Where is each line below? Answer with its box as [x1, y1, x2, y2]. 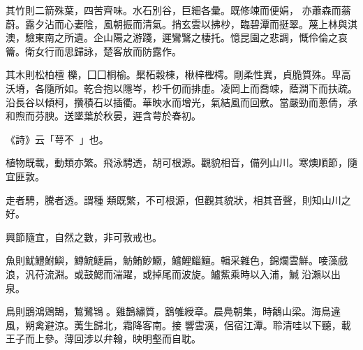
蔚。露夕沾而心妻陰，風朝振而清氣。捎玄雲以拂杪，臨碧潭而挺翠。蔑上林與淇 [6, 16, 357, 31]
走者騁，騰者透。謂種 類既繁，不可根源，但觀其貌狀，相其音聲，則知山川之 [6, 192, 351, 207]
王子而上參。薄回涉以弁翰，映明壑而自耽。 [6, 331, 201, 346]
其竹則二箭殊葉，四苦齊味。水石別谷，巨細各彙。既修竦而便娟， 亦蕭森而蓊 [6, 3, 351, 17]
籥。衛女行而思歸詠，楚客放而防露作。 [6, 43, 181, 58]
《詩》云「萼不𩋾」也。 [6, 131, 109, 146]
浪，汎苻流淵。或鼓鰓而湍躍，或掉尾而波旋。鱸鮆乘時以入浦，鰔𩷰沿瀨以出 [6, 266, 341, 281]
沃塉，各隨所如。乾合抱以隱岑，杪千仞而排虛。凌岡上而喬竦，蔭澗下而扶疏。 [6, 80, 357, 95]
